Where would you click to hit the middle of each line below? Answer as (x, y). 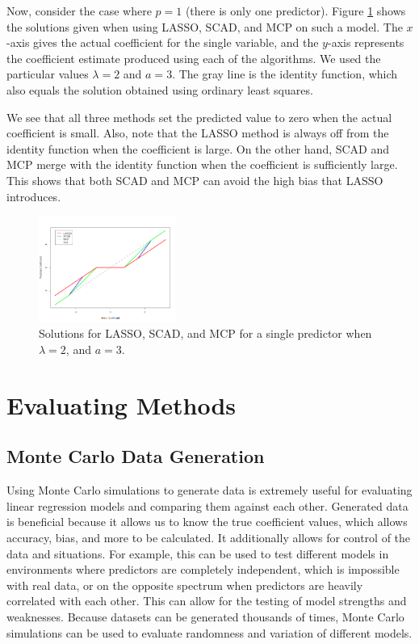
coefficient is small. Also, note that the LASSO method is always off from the (198, 133)
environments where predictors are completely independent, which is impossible (203, 569)
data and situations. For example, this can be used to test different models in (198, 553)
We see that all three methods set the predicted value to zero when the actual (199, 117)
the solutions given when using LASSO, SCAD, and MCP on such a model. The (205, 26)
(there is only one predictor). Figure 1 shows (295, 11)
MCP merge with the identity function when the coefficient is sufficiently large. (202, 164)
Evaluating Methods (122, 404)
